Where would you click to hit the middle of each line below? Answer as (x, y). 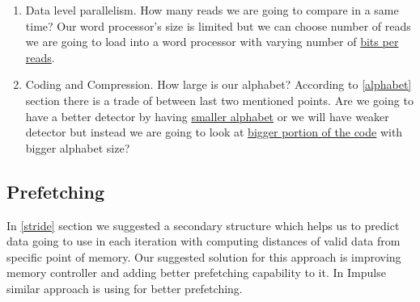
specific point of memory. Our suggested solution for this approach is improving (204, 256)
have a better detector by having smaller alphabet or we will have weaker (207, 116)
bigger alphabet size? (78, 147)
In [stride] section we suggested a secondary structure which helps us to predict (203, 225)
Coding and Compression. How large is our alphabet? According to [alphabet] (218, 84)
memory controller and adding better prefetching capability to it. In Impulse (196, 273)
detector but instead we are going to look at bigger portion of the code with (214, 132)
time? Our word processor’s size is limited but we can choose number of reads (218, 25)
